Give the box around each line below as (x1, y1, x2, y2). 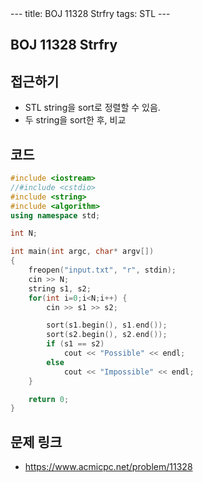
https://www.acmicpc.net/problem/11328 (24, 461, 193, 473)
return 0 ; (28, 394, 70, 404)
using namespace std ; (10, 210, 101, 221)
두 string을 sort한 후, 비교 (24, 114, 127, 126)
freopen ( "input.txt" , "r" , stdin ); (28, 265, 177, 276)
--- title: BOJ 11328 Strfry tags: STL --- (10, 8, 171, 19)
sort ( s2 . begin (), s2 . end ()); (46, 330, 168, 340)
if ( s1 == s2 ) (46, 339, 105, 349)
